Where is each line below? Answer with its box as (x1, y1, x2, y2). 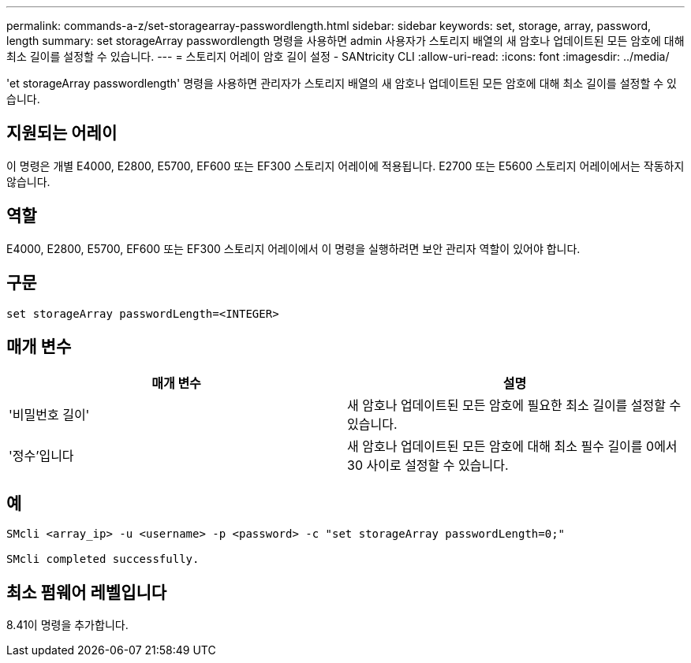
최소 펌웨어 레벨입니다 (6, 582, 167, 602)
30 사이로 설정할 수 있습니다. (347, 457, 509, 474)
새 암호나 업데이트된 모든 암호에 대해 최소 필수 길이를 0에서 (347, 438, 678, 455)
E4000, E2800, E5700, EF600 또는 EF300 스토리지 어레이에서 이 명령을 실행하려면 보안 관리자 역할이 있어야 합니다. (6, 241, 581, 255)
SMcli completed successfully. (6, 553, 200, 566)
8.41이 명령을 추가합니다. (6, 618, 129, 632)
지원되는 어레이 (6, 123, 118, 143)
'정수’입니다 (9, 448, 74, 464)
